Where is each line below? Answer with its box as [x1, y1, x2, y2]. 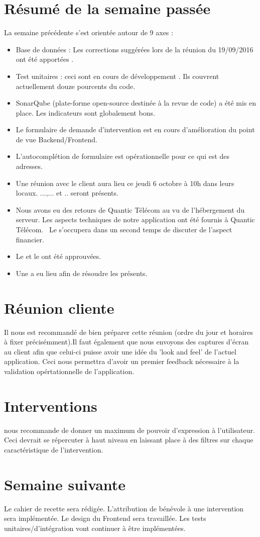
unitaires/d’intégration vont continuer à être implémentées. [4, 522, 186, 533]
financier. [16, 234, 44, 244]
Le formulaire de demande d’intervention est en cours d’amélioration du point [16, 124, 255, 135]
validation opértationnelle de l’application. [4, 366, 135, 376]
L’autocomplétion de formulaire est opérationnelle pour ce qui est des [16, 151, 230, 161]
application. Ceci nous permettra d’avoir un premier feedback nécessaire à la [4, 356, 239, 367]
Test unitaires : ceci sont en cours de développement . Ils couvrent [16, 70, 219, 81]
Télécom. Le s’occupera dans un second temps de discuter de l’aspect [16, 224, 232, 235]
